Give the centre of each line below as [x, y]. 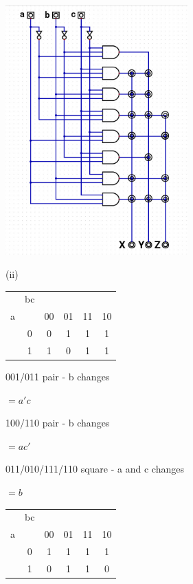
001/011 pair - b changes [58, 377]
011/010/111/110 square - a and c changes [95, 469]
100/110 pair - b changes [58, 423]
